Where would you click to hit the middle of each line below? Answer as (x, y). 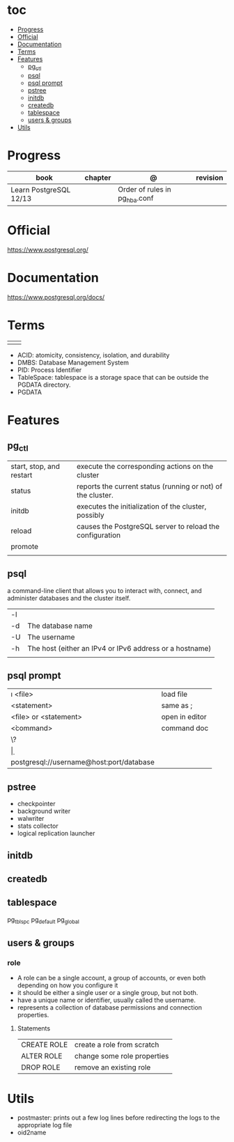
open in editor (184, 717)
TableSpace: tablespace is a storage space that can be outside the (113, 377)
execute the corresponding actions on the (145, 466)
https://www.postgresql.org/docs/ (56, 297)
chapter (98, 178)
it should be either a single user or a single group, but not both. (108, 993)
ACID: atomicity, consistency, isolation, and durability (93, 355)
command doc (185, 728)
